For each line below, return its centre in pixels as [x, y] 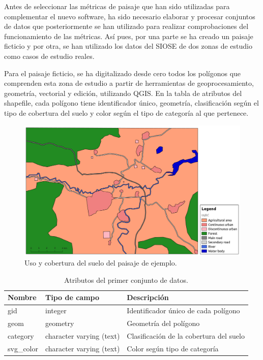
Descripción [148, 297]
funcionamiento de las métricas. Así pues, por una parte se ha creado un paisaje [129, 36]
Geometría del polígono [163, 323]
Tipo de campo [72, 297]
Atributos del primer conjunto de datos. [126, 280]
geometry [60, 323]
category [21, 335]
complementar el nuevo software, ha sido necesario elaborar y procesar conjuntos [130, 16]
